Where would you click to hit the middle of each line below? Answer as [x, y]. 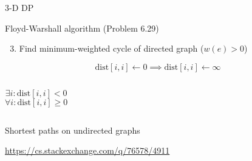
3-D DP [19, 7]
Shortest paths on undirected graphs [73, 130]
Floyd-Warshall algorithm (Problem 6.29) [82, 28]
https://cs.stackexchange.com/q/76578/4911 [87, 150]
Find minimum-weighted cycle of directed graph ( [111, 48]
